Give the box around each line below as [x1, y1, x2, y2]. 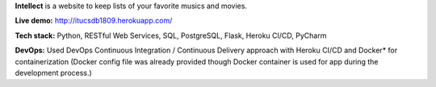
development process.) [15, 68, 92, 77]
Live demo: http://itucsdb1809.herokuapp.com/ [15, 16, 173, 26]
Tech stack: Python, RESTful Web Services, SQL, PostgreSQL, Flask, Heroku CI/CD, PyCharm [15, 31, 327, 40]
